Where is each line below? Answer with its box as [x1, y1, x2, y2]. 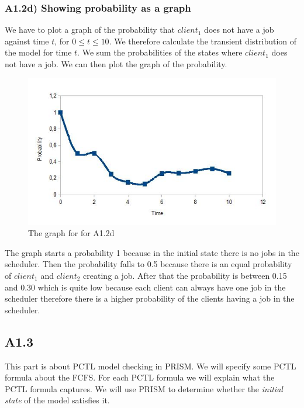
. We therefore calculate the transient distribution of [109, 34, 297, 47]
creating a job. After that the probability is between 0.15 [83, 269, 287, 281]
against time [5, 34, 49, 47]
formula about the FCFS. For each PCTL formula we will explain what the [5, 371, 275, 383]
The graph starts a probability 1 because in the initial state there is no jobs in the [5, 246, 299, 258]
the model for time [5, 46, 72, 58]
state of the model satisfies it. [5, 394, 110, 406]
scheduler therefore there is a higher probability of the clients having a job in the [5, 292, 295, 305]
